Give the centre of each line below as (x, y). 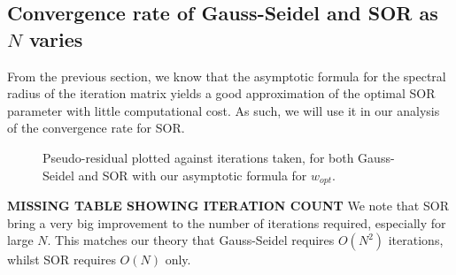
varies (56, 38)
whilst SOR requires (62, 260)
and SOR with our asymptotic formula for (193, 175)
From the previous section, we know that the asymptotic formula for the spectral (227, 76)
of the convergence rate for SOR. (96, 128)
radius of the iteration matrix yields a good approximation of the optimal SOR (221, 93)
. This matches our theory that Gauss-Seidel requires (191, 240)
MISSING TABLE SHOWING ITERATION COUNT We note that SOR (228, 206)
